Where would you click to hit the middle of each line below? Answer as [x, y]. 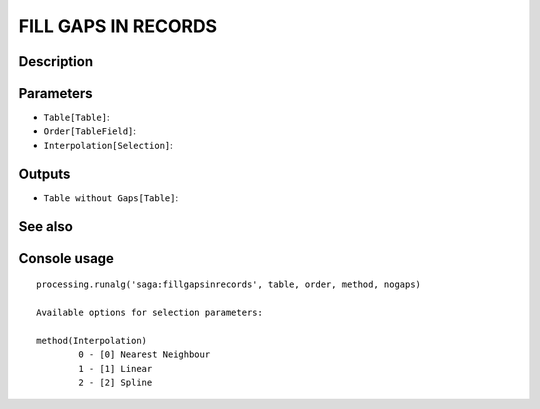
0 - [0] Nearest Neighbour [144, 354]
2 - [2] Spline [115, 382]
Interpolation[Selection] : [108, 145]
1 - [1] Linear [115, 368]
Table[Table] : [76, 117]
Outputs [44, 173]
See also [46, 226]
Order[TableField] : [90, 131]
